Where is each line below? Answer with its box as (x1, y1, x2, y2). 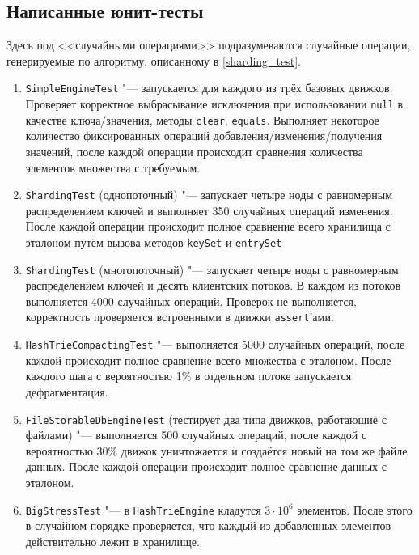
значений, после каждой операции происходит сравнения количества (25, 142, 363, 159)
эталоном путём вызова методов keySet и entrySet (25, 233, 282, 250)
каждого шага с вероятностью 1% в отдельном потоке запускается (25, 367, 352, 384)
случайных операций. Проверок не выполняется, (117, 292, 357, 309)
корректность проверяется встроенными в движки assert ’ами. (25, 308, 334, 325)
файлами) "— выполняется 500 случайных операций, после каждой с (25, 426, 367, 443)
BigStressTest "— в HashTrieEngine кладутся (25, 501, 261, 518)
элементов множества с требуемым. (25, 159, 201, 176)
